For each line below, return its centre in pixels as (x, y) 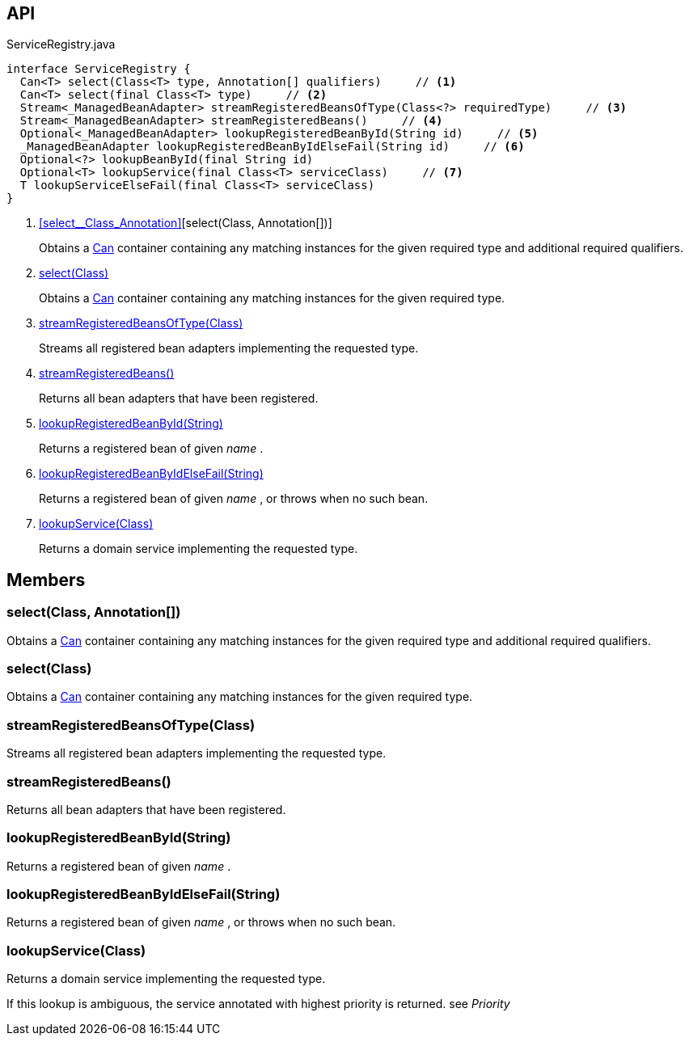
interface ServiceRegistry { (99, 69)
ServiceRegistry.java (61, 44)
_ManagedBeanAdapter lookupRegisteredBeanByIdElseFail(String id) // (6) (272, 147)
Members (46, 580)
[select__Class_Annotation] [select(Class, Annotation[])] (186, 223)
